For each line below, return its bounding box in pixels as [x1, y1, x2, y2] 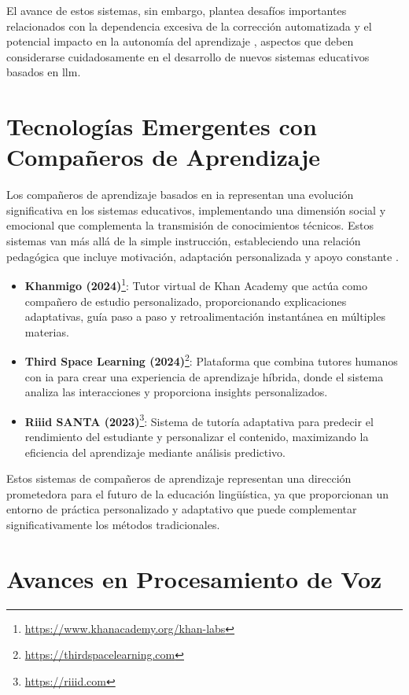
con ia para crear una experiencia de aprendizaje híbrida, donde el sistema [24, 368, 384, 384]
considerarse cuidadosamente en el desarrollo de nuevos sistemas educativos [6, 48, 370, 64]
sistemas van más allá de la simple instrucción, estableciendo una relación [6, 233, 361, 249]
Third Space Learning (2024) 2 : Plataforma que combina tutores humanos [24, 351, 398, 369]
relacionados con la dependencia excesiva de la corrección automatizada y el [6, 17, 372, 34]
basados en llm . [6, 64, 81, 80]
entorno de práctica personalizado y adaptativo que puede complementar [6, 501, 357, 517]
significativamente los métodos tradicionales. [6, 516, 220, 532]
